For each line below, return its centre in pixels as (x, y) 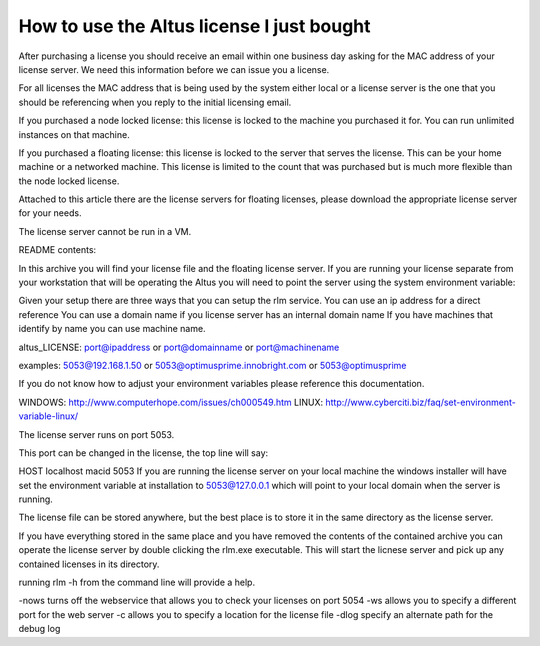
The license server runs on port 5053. (96, 434)
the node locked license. (69, 181)
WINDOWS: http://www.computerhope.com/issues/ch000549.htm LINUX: (171, 402)
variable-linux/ (48, 416)
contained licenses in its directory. (89, 564)
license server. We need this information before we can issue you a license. (174, 69)
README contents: (57, 250)
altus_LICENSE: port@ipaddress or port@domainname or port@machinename (179, 347)
